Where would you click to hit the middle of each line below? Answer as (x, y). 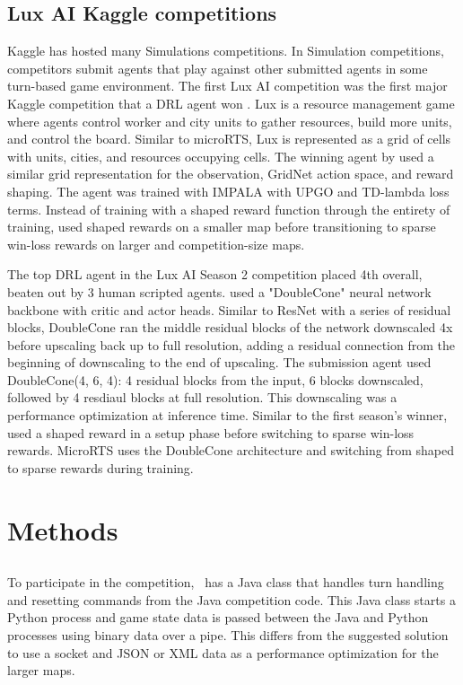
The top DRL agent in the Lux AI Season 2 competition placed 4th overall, (215, 274)
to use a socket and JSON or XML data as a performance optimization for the (223, 652)
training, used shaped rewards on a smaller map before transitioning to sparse (222, 227)
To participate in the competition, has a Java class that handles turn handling (226, 582)
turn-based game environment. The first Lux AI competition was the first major (227, 86)
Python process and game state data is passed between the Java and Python (218, 617)
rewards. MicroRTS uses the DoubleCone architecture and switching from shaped (231, 450)
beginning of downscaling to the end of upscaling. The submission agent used (219, 362)
